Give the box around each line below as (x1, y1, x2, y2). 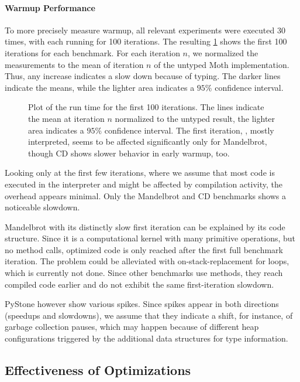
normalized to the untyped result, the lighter (115, 112, 275, 124)
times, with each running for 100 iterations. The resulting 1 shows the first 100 (5, 35, 287, 47)
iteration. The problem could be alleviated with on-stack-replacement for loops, (5, 255, 289, 267)
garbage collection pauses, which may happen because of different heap (5, 320, 259, 333)
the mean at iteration (28, 112, 105, 124)
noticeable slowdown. (5, 201, 80, 213)
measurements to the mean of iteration (5, 58, 144, 70)
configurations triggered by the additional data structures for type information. (5, 332, 288, 345)
